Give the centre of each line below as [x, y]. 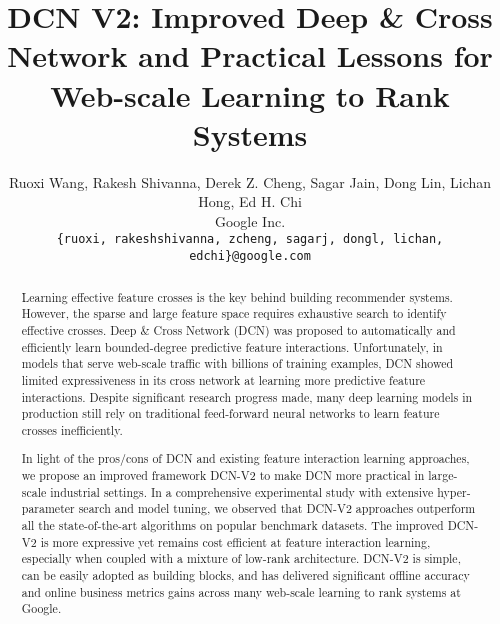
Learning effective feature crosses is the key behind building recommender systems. [237, 296]
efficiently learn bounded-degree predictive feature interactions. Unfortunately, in [232, 346]
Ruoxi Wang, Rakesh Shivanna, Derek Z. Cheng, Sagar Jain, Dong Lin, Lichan [250, 181]
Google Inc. [250, 220]
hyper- [454, 491]
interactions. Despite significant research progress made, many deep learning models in [247, 396]
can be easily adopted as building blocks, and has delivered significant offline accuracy [245, 574]
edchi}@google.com [250, 256]
